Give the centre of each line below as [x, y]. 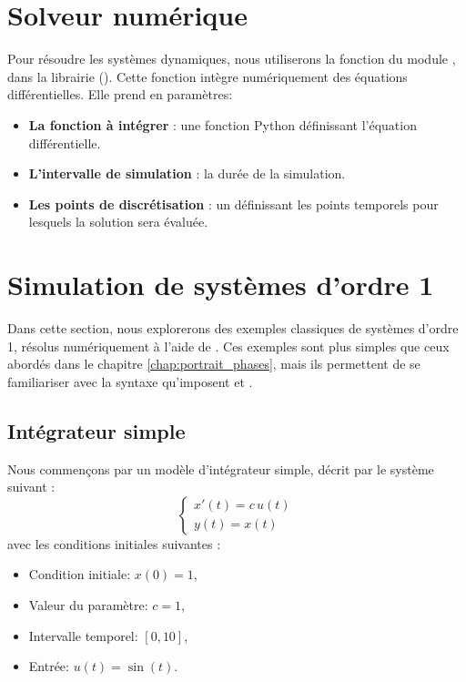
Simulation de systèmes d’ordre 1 [221, 285]
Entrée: [49, 666]
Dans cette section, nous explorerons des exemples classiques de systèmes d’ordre [233, 328]
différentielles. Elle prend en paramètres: [120, 94]
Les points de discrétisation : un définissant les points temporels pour [233, 204]
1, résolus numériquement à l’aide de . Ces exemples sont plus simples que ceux [228, 346]
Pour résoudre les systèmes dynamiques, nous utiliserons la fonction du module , [232, 59]
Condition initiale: [80, 574]
